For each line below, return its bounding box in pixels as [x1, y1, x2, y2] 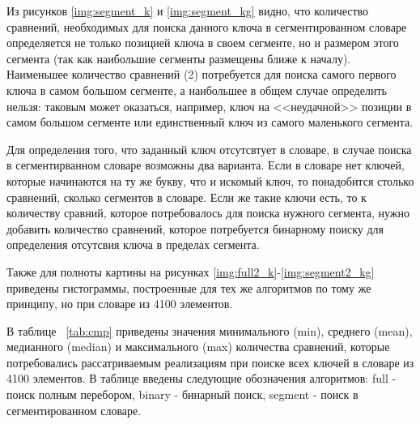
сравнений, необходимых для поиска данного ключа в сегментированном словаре [6, 18, 407, 35]
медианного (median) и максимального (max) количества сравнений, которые [6, 338, 390, 355]
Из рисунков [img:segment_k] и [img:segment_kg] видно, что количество [6, 2, 369, 19]
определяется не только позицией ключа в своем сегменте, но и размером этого [6, 34, 399, 51]
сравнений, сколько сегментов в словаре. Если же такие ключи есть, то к [6, 188, 367, 205]
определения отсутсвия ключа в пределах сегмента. [6, 236, 260, 253]
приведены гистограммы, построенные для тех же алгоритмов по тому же [6, 279, 371, 296]
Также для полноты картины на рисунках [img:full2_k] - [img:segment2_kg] [6, 263, 375, 280]
